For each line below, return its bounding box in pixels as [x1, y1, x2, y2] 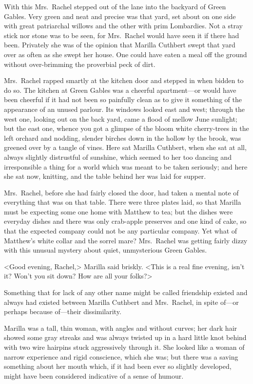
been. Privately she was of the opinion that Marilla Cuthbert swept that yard [4, 40, 235, 50]
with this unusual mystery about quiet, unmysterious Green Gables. [4, 245, 207, 255]
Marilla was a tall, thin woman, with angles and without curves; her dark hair [4, 322, 237, 333]
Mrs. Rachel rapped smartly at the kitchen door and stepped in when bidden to [4, 75, 244, 85]
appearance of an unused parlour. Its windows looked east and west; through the [4, 104, 245, 114]
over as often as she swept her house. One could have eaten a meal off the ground [4, 49, 247, 59]
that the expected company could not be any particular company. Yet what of [4, 226, 237, 236]
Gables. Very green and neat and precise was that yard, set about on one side [4, 11, 236, 21]
